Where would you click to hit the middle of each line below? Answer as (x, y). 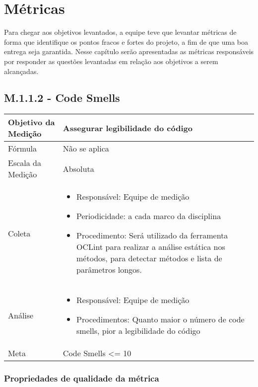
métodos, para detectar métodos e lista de (149, 258)
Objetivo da (32, 122)
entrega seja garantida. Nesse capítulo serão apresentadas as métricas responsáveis (129, 51)
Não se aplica (86, 149)
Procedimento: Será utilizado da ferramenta (152, 235)
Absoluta (78, 168)
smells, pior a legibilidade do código (138, 331)
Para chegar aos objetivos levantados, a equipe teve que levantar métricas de (120, 32)
